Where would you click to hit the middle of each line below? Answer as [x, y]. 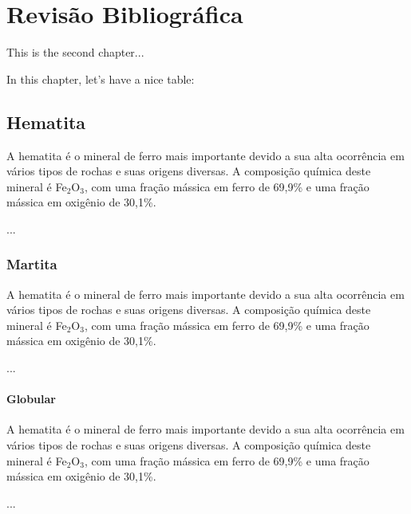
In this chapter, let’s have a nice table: [101, 78]
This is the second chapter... [75, 52]
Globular [31, 399]
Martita [32, 264]
